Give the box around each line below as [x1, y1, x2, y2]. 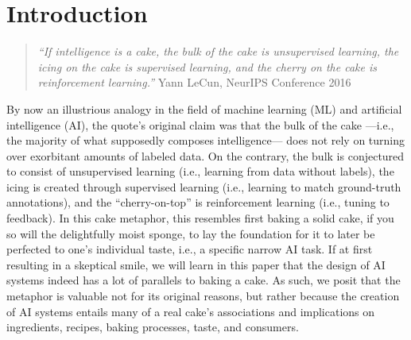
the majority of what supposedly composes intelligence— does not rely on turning [6, 132, 405, 149]
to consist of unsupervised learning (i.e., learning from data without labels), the [6, 163, 394, 180]
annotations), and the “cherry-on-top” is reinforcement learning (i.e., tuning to [6, 194, 390, 211]
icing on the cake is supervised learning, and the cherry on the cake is [37, 58, 377, 75]
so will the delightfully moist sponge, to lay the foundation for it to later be [6, 225, 375, 241]
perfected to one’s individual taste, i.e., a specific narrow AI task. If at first [6, 241, 373, 257]
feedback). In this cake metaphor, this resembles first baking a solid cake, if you [6, 210, 394, 226]
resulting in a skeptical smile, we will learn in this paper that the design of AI [6, 256, 386, 272]
